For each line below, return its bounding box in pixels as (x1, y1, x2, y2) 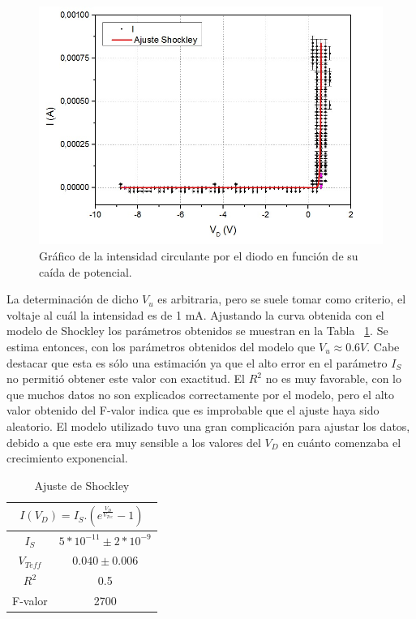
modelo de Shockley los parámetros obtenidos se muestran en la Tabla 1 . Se (6, 322, 388, 339)
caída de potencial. (39, 263, 132, 280)
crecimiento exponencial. (6, 449, 128, 466)
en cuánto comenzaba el (282, 433, 401, 450)
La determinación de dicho (6, 290, 139, 307)
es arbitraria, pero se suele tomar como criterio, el (157, 290, 406, 307)
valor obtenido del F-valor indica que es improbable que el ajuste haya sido (6, 402, 380, 419)
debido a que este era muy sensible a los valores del (6, 433, 261, 450)
